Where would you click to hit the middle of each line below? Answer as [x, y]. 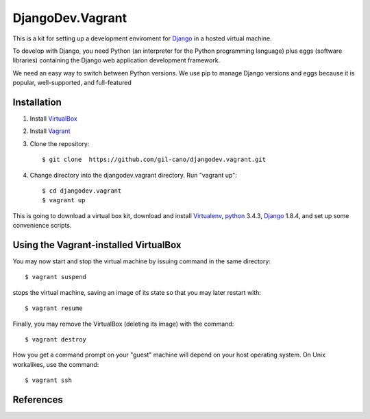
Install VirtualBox [54, 119]
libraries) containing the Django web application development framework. [116, 60]
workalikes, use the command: [56, 364]
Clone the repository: [60, 143]
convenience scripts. [42, 226]
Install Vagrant [50, 131]
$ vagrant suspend [56, 277]
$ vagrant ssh [48, 380]
